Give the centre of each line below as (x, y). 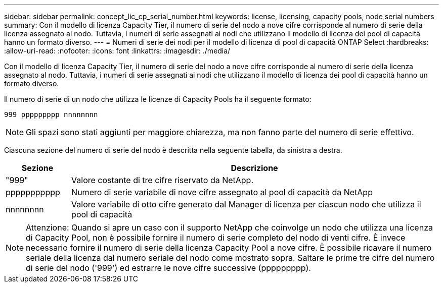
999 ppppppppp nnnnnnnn (51, 114)
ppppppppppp (33, 192)
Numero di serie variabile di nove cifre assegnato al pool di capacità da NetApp (222, 192)
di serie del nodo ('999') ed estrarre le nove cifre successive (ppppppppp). (168, 268)
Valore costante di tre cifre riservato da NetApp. (163, 180)
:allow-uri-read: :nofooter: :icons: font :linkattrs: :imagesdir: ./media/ (117, 51)
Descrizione (254, 168)
